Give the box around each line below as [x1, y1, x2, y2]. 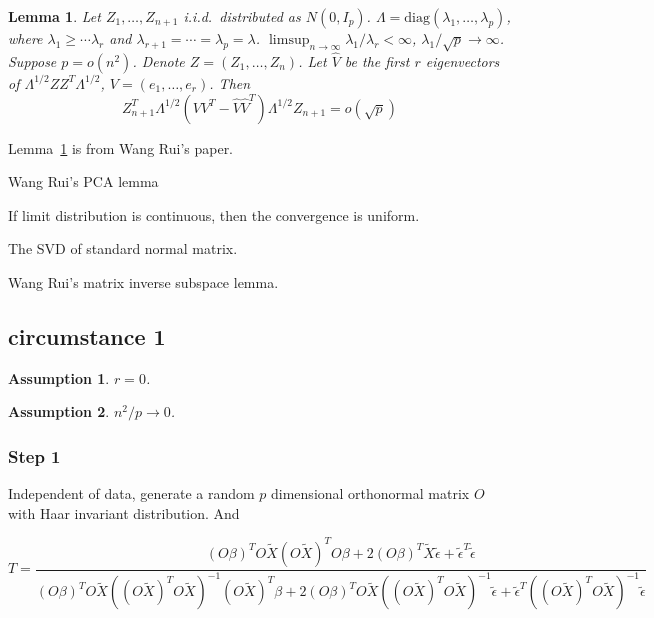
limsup [268, 33, 310, 47]
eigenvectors [425, 50, 500, 71]
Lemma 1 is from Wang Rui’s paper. [8, 137, 234, 158]
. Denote [132, 50, 185, 71]
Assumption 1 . [8, 367, 110, 388]
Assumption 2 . [8, 401, 110, 422]
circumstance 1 [8, 320, 166, 351]
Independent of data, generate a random [8, 483, 255, 504]
